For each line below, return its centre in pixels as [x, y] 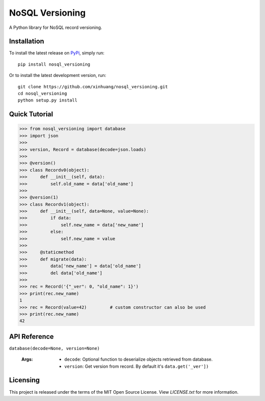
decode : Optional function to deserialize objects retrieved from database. [139, 359]
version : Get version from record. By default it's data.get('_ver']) [137, 366]
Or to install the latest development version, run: [58, 75]
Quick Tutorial [31, 114]
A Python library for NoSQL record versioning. [56, 27]
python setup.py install [48, 100]
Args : [27, 359]
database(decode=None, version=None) [54, 348]
